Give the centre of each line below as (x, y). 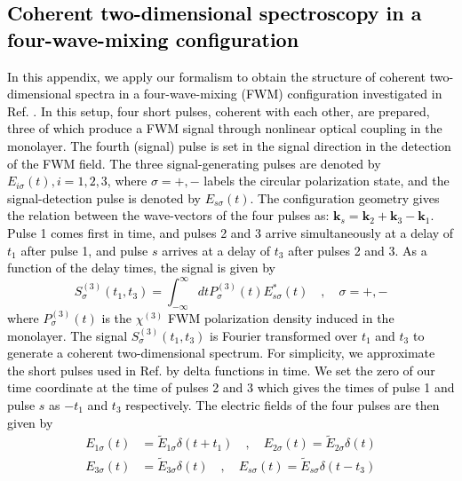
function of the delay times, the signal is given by (142, 268)
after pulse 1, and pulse (84, 250)
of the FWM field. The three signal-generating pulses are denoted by (194, 163)
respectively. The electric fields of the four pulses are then (283, 404)
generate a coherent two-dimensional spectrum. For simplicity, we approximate (221, 353)
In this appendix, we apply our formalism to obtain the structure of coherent (217, 76)
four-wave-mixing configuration (153, 39)
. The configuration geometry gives (345, 197)
